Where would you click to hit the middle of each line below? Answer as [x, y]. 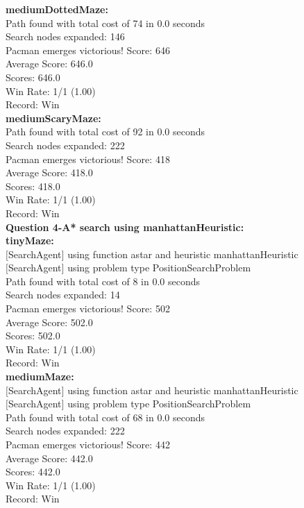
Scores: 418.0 [33, 186]
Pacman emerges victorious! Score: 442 [88, 444]
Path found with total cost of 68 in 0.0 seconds [105, 417]
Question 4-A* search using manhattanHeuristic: [125, 227]
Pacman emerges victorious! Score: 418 [88, 159]
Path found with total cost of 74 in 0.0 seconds [105, 23]
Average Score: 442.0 [49, 458]
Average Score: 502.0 [49, 322]
